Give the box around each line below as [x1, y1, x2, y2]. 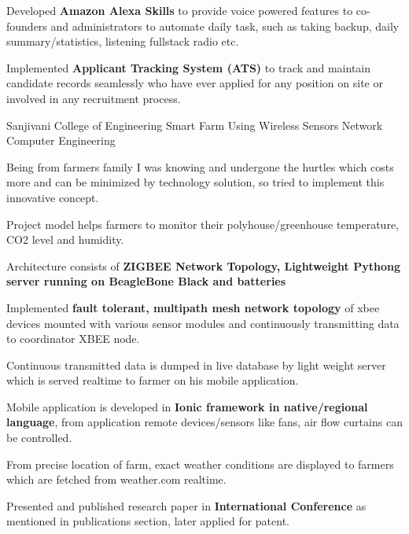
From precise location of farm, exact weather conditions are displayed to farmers [6, 455, 394, 472]
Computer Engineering [6, 132, 116, 149]
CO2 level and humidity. [6, 231, 124, 248]
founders [6, 17, 47, 34]
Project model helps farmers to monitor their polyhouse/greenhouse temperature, [6, 215, 399, 232]
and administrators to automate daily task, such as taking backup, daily [50, 17, 400, 34]
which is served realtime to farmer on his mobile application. [6, 372, 299, 389]
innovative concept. [6, 189, 99, 205]
